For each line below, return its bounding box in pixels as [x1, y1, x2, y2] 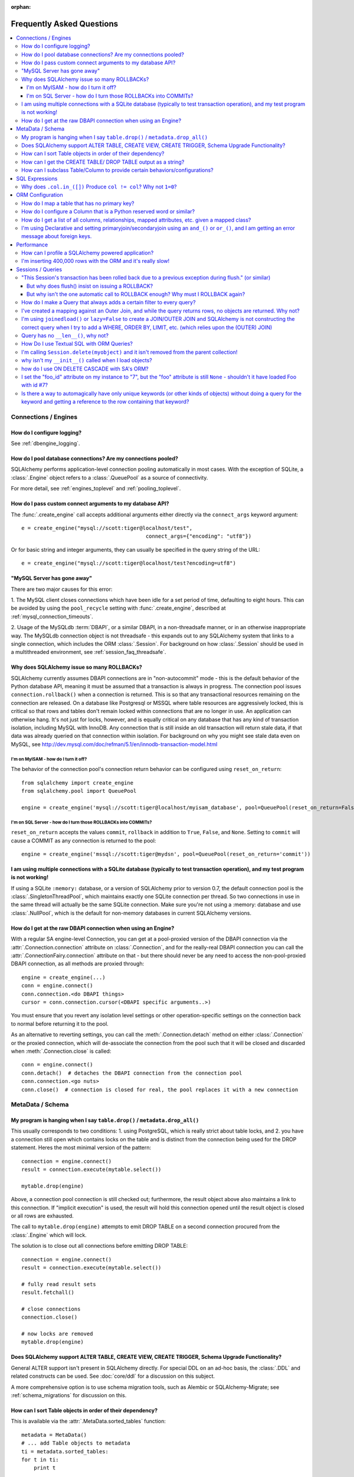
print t [33, 1465, 56, 1471]
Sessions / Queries [16, 266, 62, 273]
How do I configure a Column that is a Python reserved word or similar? [21, 208, 195, 215]
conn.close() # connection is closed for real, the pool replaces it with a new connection [21, 1086, 299, 1093]
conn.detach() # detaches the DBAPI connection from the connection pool [21, 1069, 242, 1076]
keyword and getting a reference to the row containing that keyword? [21, 398, 189, 405]
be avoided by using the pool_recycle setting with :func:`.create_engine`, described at [11, 604, 226, 611]
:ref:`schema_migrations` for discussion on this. [11, 1392, 127, 1398]
